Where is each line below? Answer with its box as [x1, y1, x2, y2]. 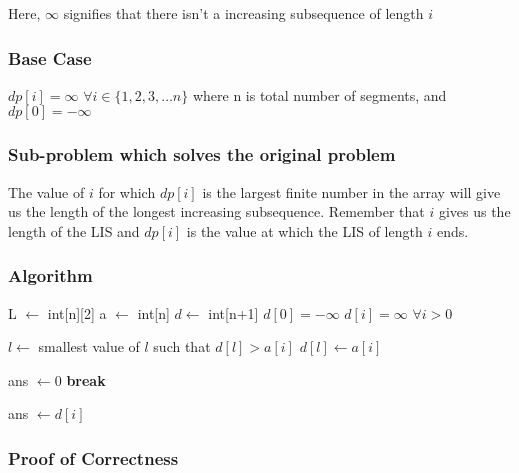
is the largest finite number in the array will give [202, 181, 501, 202]
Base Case [8, 45, 92, 70]
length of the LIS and [8, 220, 140, 241]
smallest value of [38, 336, 140, 357]
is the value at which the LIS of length [186, 220, 423, 241]
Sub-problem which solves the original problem [8, 142, 396, 167]
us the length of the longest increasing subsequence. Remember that [8, 201, 425, 222]
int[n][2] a [47, 302, 107, 323]
